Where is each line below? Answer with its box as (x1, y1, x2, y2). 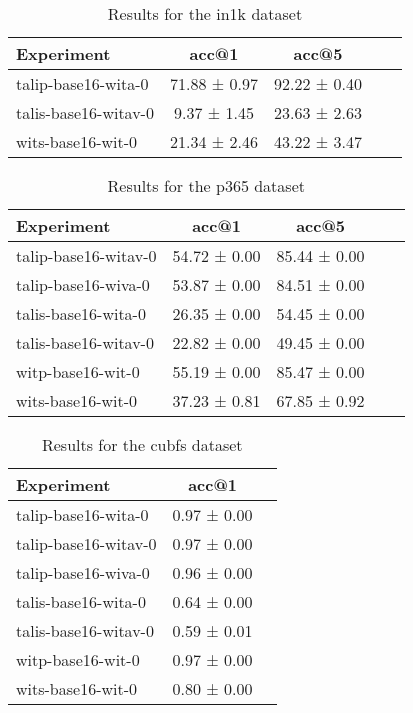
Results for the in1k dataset (107, 2, 303, 25)
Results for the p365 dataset (107, 174, 305, 197)
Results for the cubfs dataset (41, 433, 243, 456)
